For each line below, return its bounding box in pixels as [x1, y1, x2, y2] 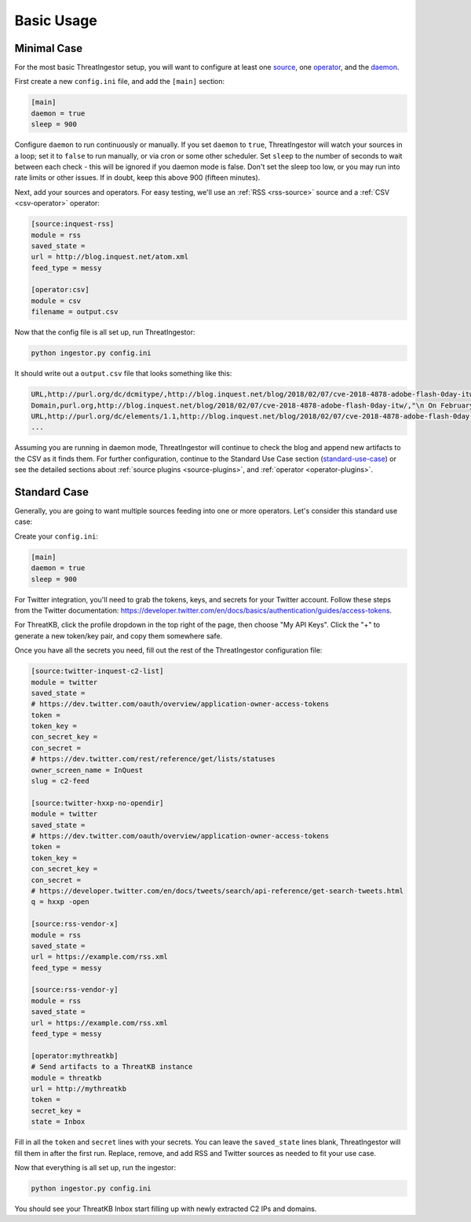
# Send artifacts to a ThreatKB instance [31, 1063, 193, 1071]
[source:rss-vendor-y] [31, 986, 119, 994]
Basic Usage [14, 12, 97, 29]
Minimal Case [14, 42, 83, 55]
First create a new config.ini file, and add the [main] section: [14, 77, 225, 86]
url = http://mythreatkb [31, 1084, 127, 1093]
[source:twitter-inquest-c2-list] [31, 667, 164, 675]
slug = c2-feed [31, 777, 89, 785]
